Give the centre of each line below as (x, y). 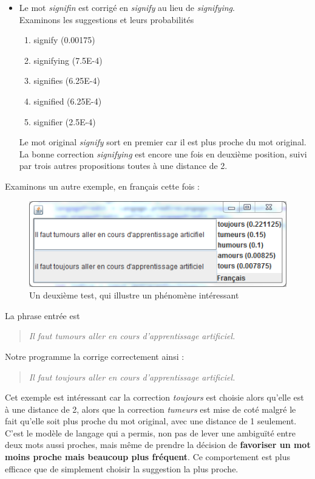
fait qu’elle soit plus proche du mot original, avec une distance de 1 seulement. (151, 421)
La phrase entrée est (42, 315)
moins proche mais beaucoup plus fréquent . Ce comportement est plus (148, 457)
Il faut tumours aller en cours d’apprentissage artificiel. (132, 336)
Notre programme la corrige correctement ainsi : (95, 356)
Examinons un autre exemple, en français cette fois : (102, 186)
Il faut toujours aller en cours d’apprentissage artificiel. (132, 377)
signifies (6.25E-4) (67, 81)
